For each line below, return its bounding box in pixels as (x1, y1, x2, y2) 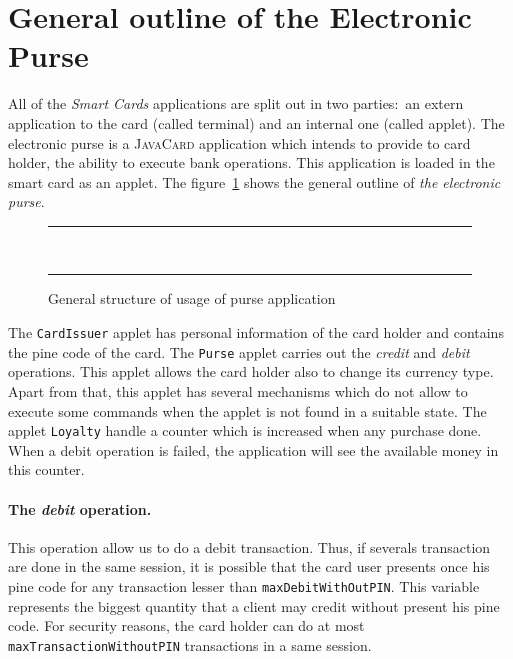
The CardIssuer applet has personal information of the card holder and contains (8, 322, 504, 343)
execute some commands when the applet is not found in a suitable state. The (8, 400, 487, 421)
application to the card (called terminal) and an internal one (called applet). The (8, 112, 505, 133)
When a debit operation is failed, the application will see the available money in (8, 439, 499, 460)
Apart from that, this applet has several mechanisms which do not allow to (8, 380, 468, 401)
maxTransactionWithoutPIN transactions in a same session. (8, 634, 372, 655)
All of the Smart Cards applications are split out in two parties (8, 93, 395, 114)
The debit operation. (8, 498, 152, 519)
